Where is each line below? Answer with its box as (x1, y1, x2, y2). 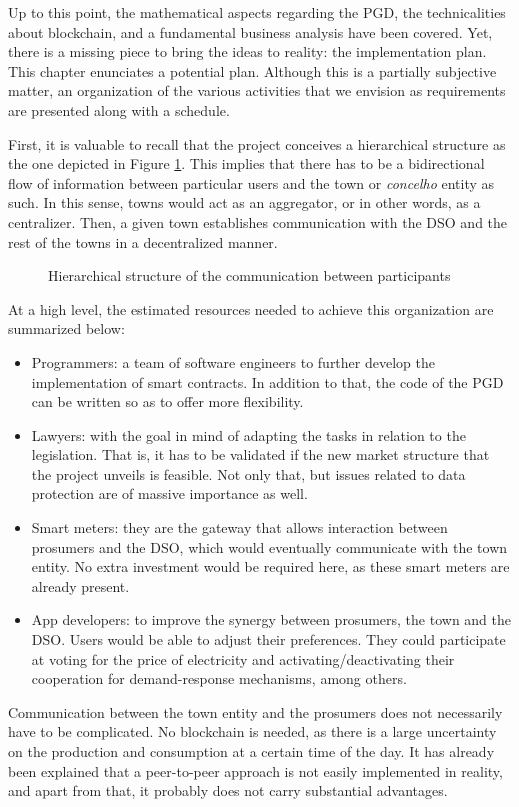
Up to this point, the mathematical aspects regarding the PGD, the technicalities (8, 2, 506, 22)
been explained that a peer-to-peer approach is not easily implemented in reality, (8, 760, 503, 781)
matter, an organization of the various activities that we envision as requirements (8, 80, 506, 101)
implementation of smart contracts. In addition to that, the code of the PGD (31, 371, 504, 392)
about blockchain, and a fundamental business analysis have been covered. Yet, (8, 21, 493, 42)
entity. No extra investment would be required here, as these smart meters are (31, 556, 510, 577)
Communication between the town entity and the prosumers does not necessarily (8, 701, 503, 722)
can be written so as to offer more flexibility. (31, 391, 304, 412)
